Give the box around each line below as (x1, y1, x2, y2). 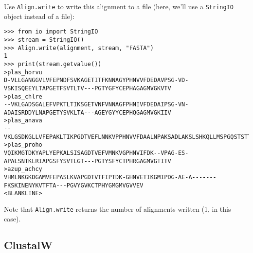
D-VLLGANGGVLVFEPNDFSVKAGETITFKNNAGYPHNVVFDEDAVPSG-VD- (4, 77, 189, 84)
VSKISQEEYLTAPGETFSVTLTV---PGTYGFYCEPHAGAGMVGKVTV (4, 84, 171, 92)
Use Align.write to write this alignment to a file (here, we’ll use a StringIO (4, 1, 234, 11)
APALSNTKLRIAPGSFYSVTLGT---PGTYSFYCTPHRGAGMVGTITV (4, 157, 171, 165)
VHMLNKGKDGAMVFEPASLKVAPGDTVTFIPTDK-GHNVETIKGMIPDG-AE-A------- (4, 174, 217, 181)
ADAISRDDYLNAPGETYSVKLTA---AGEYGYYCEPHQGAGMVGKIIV (4, 109, 171, 116)
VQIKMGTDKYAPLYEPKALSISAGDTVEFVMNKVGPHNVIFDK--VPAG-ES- (4, 150, 189, 157)
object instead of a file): (4, 11, 75, 21)
